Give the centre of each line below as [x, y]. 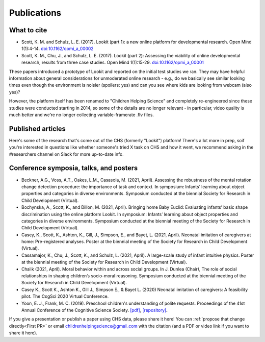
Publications [35, 13]
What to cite [28, 30]
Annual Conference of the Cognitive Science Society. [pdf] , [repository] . [94, 310]
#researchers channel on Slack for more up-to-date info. [66, 154]
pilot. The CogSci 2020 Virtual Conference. [65, 296]
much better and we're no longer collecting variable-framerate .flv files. [81, 115]
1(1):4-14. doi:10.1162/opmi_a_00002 [57, 49]
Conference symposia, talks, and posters [73, 168]
